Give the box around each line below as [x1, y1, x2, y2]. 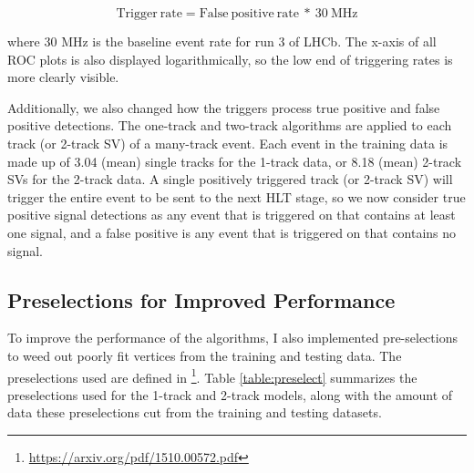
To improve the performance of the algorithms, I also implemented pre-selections [7, 328, 458, 347]
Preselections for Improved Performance [7, 285, 396, 314]
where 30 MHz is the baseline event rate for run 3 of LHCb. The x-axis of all [7, 32, 437, 50]
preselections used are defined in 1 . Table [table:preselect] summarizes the [7, 365, 417, 386]
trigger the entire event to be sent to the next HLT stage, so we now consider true [7, 187, 466, 206]
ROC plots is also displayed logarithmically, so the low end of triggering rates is [7, 49, 453, 68]
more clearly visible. [7, 67, 119, 87]
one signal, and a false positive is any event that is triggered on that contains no [7, 222, 457, 242]
